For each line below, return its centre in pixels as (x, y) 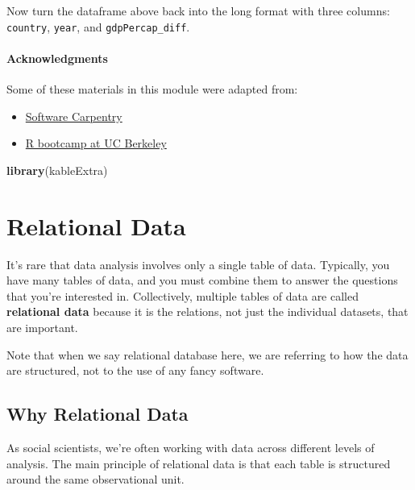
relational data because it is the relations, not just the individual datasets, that (207, 311)
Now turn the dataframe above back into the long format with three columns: (198, 10)
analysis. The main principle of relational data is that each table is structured (199, 463)
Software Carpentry (74, 116)
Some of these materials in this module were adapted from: (152, 89)
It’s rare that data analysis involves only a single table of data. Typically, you (198, 264)
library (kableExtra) (57, 170)
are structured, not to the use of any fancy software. (135, 370)
